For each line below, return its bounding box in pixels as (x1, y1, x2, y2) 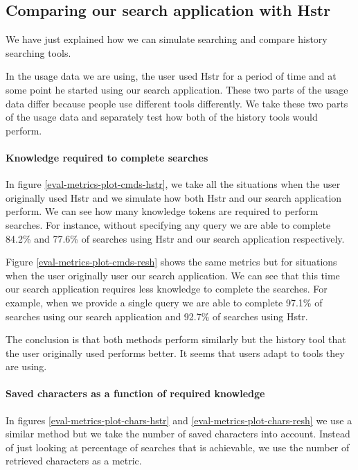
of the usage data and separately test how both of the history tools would (6, 110, 318, 124)
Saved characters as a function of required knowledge (6, 386, 265, 401)
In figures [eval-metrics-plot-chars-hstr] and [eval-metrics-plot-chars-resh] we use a (6, 412, 352, 427)
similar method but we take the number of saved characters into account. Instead (6, 426, 350, 441)
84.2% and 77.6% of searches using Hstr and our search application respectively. (6, 231, 345, 245)
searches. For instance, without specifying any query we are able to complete (6, 217, 331, 232)
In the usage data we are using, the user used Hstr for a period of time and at (6, 69, 337, 83)
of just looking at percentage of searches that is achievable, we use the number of (6, 439, 350, 454)
